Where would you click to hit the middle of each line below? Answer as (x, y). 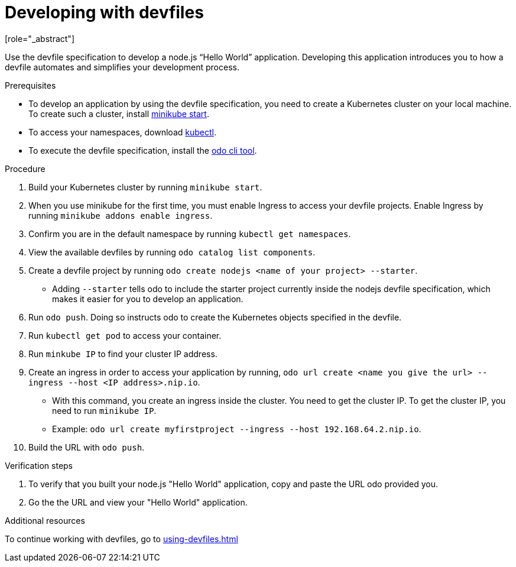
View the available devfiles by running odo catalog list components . (172, 252)
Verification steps (39, 465)
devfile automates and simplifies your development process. (122, 67)
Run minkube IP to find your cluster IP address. (123, 354)
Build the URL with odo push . (87, 447)
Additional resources (45, 520)
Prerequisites (30, 85)
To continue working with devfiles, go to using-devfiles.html (121, 539)
